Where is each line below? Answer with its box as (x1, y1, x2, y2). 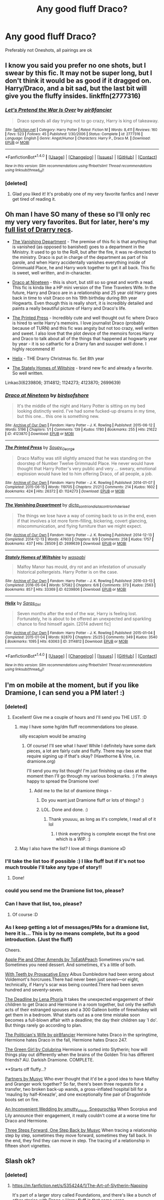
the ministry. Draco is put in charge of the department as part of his (12, 254, 148, 260)
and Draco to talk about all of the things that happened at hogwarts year (12, 335, 158, 341)
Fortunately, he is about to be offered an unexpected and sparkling (17, 616, 151, 622)
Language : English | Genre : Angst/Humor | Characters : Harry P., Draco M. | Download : (5, 136, 151, 140)
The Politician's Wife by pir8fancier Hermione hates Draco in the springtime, (5, 1032, 159, 1038)
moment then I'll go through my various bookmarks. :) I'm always (26, 773, 158, 779)
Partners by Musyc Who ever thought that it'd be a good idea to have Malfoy (5, 1076, 159, 1082)
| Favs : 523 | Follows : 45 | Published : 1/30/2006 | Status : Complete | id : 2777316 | (5, 131, 143, 137)
